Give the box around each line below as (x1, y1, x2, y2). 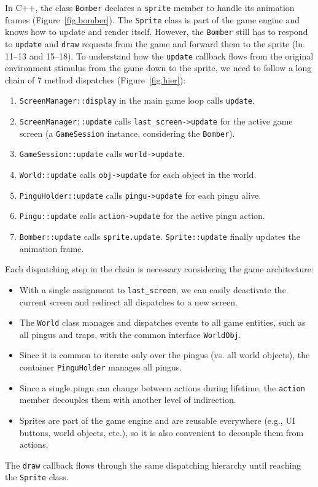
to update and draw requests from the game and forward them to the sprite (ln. (5, 37, 305, 50)
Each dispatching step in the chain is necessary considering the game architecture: (5, 263, 314, 275)
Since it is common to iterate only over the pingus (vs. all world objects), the (19, 348, 310, 361)
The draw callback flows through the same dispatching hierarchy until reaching (5, 458, 301, 471)
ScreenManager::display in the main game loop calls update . (19, 94, 255, 107)
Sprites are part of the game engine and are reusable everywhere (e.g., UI (19, 413, 295, 426)
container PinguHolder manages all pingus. (19, 361, 182, 374)
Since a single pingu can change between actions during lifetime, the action (19, 381, 305, 394)
